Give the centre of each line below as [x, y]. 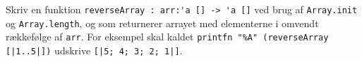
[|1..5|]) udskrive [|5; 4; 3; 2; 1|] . [94, 50]
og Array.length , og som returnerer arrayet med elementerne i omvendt [162, 23]
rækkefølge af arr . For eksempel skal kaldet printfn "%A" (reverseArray [167, 37]
